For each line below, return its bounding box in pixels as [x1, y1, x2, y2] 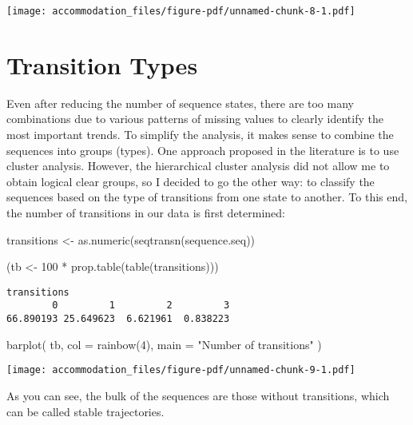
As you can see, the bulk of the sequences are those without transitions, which [6, 387, 390, 403]
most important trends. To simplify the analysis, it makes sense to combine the [6, 125, 394, 142]
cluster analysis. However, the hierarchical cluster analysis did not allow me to [6, 157, 390, 174]
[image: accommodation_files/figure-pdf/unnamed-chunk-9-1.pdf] [6, 364, 355, 376]
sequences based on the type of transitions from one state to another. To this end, [6, 189, 407, 205]
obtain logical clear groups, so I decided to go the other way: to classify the [6, 173, 375, 189]
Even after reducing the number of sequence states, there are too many [6, 94, 354, 111]
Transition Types [6, 48, 198, 81]
